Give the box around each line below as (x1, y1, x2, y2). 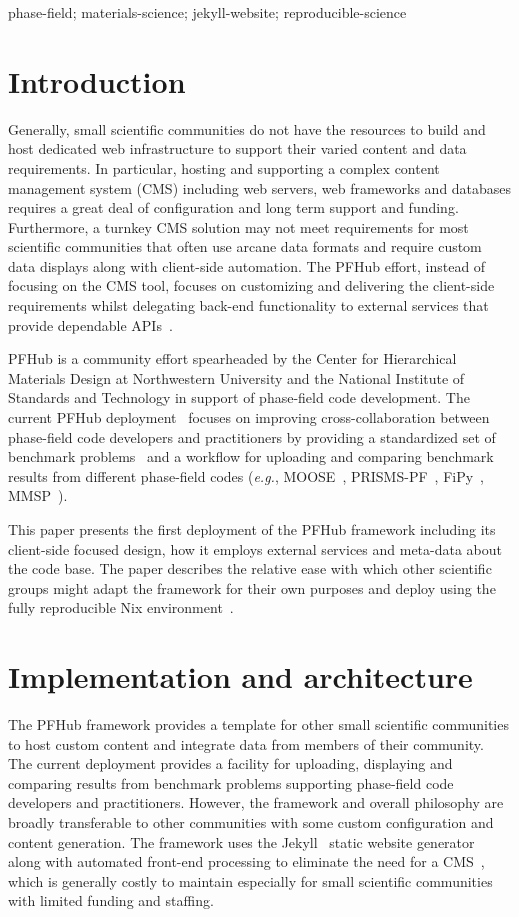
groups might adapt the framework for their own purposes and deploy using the (8, 577, 496, 598)
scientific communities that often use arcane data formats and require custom (8, 236, 482, 257)
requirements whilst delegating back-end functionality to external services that (8, 295, 489, 316)
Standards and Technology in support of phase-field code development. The (8, 387, 470, 408)
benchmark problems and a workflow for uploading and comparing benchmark (8, 446, 494, 467)
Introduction (8, 60, 186, 101)
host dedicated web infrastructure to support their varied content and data (8, 138, 467, 159)
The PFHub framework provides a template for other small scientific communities (8, 714, 509, 735)
